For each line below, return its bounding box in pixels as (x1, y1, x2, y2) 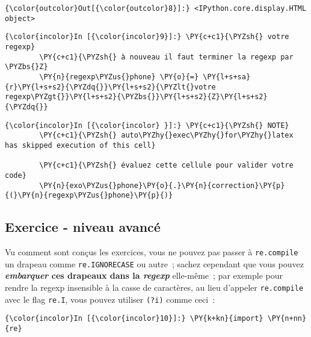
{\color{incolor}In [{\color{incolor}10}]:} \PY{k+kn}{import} (5, 314, 263, 323)
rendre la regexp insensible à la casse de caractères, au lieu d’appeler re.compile (5, 281, 304, 293)
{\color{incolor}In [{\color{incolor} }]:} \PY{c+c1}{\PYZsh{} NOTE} (5, 121, 289, 130)
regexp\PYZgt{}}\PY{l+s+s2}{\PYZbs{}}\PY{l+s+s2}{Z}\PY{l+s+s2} (5, 93, 268, 102)
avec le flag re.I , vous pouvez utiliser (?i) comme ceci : (5, 293, 215, 305)
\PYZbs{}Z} (5, 62, 48, 71)
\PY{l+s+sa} (203, 72, 251, 81)
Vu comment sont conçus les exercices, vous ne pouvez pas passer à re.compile (5, 246, 298, 258)
